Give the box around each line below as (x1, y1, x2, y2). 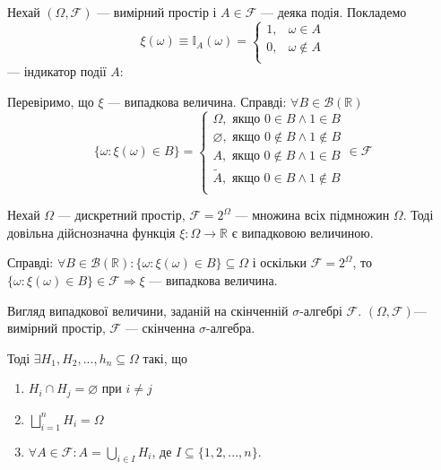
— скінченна (125, 318, 195, 337)
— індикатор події (7, 62, 107, 81)
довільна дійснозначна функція (7, 222, 176, 241)
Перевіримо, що (7, 91, 94, 110)
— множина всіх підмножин (235, 205, 390, 224)
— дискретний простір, (57, 205, 186, 224)
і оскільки (252, 253, 307, 272)
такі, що (143, 348, 188, 367)
